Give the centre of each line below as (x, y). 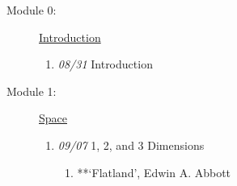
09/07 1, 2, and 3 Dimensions (131, 145)
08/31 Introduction (105, 64)
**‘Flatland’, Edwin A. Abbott (154, 172)
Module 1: (32, 91)
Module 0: (32, 10)
